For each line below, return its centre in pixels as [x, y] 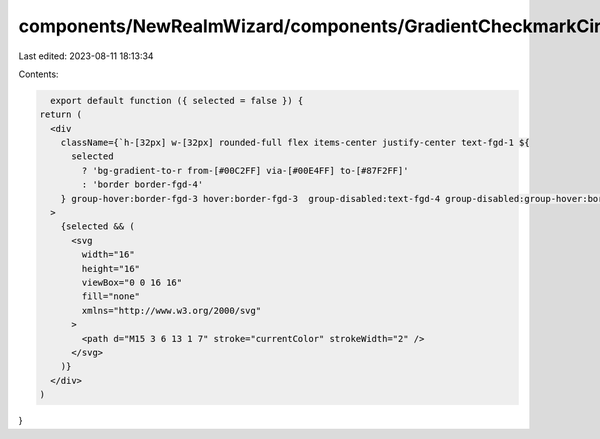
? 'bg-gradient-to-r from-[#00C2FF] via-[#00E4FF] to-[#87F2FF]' [245, 170]
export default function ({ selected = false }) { [177, 100]
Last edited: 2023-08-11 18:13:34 [86, 56]
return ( [61, 114]
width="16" [108, 254]
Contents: [38, 74]
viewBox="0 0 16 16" [132, 282]
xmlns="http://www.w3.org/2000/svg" [171, 310]
